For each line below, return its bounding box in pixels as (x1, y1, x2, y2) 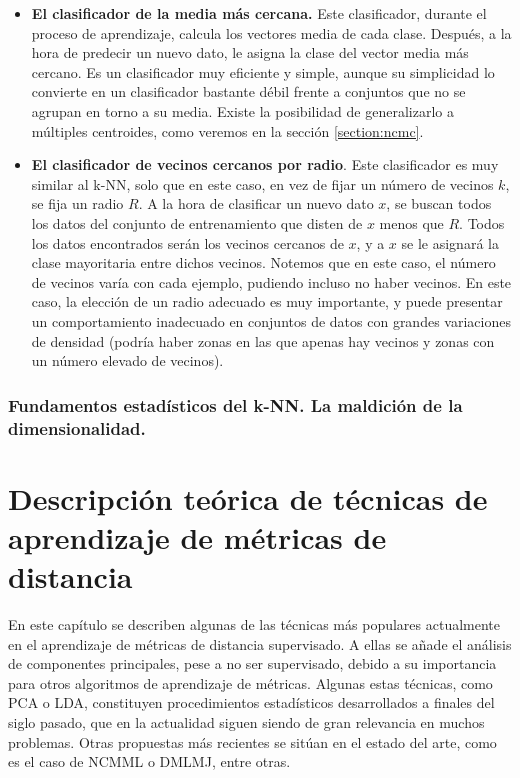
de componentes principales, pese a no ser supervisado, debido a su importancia (8, 653, 497, 674)
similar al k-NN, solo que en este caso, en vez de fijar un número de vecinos (31, 173, 494, 194)
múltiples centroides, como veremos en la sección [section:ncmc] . (31, 120, 424, 141)
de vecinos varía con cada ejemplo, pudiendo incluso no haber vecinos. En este (31, 271, 512, 292)
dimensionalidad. (8, 415, 146, 440)
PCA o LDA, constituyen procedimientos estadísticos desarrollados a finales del (8, 692, 495, 713)
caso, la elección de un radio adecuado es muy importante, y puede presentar (31, 291, 503, 312)
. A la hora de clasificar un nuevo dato (138, 193, 374, 214)
